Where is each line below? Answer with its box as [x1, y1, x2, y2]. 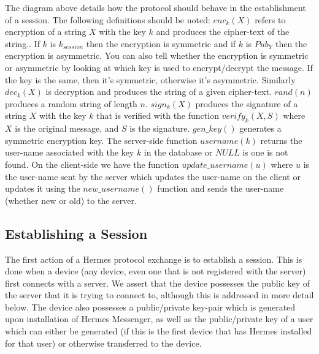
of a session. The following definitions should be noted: [5, 13, 210, 26]
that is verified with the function [96, 109, 219, 122]
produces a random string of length [5, 97, 137, 110]
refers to [255, 13, 286, 26]
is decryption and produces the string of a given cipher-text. [45, 85, 272, 98]
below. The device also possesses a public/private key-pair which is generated [5, 300, 296, 313]
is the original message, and [15, 122, 119, 135]
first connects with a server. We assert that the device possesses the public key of [5, 276, 310, 289]
